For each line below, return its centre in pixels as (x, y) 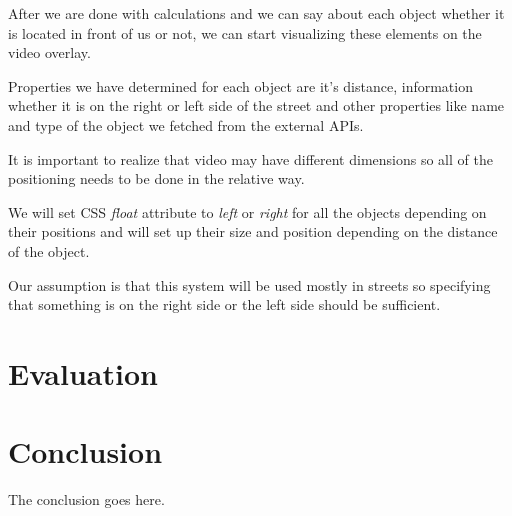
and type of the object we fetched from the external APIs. (186, 124)
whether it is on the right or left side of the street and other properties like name (256, 105)
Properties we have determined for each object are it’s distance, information (240, 85)
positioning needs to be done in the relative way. (156, 178)
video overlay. (49, 52)
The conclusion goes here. (86, 499)
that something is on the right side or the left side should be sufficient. (224, 304)
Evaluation (83, 372)
